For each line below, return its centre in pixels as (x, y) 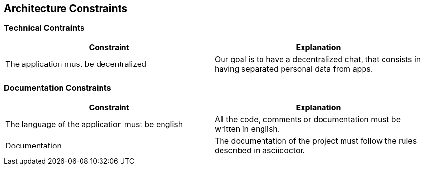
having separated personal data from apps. (294, 69)
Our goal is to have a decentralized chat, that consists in (318, 59)
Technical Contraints (44, 28)
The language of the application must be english (94, 124)
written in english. (247, 129)
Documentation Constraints (58, 88)
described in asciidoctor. (260, 150)
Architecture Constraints (66, 9)
